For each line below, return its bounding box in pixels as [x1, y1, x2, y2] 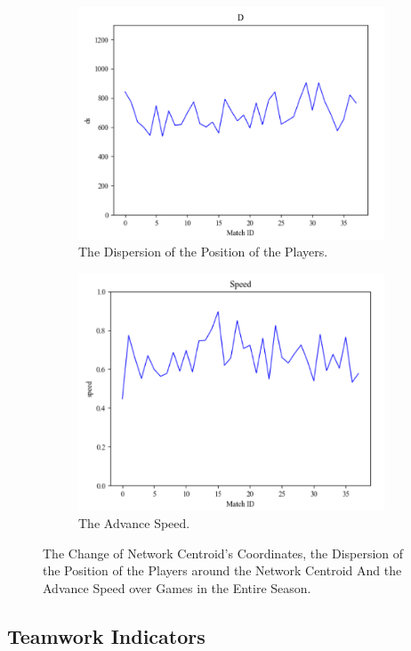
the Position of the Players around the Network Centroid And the [43, 561, 402, 580]
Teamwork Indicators [7, 622, 205, 649]
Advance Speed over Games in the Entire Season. [43, 578, 311, 597]
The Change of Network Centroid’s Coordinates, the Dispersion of [43, 543, 404, 562]
